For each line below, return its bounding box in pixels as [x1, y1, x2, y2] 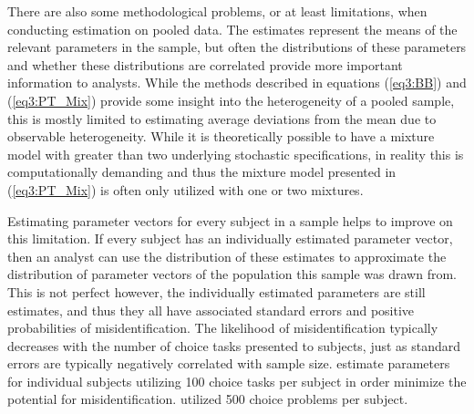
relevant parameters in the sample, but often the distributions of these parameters [7, 37, 467, 57]
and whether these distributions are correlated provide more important [7, 55, 403, 74]
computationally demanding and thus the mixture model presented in [7, 162, 397, 181]
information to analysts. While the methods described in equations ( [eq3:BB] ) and [7, 73, 467, 92]
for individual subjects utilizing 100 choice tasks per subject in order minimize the [7, 371, 467, 390]
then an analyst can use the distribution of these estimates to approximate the [7, 246, 447, 265]
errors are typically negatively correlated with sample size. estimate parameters [7, 354, 450, 373]
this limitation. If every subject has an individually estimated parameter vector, [7, 229, 453, 248]
